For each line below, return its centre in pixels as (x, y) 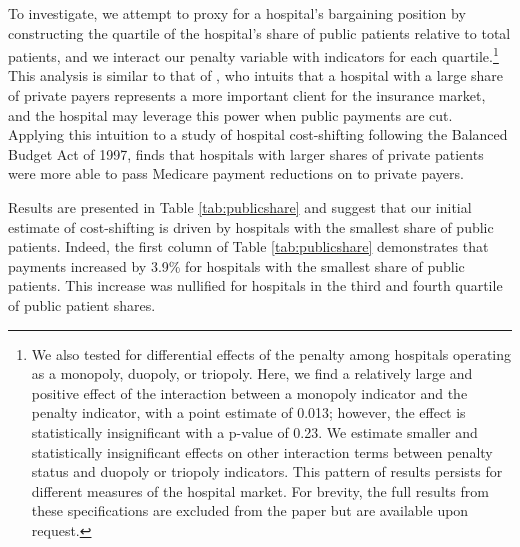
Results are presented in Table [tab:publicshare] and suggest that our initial (240, 207)
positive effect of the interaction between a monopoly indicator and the (249, 392)
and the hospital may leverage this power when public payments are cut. (230, 114)
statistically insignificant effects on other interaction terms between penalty (262, 451)
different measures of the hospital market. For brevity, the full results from (260, 490)
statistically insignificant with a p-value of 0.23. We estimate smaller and (254, 431)
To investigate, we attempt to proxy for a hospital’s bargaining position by (237, 13)
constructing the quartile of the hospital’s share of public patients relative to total (259, 32)
